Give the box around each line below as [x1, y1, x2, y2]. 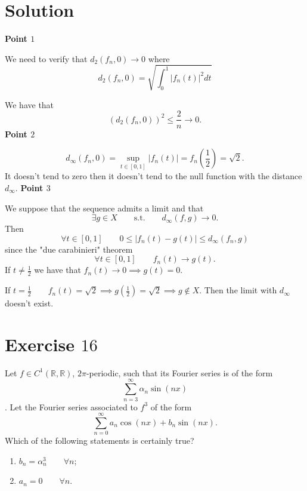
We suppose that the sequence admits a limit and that [5, 201, 204, 214]
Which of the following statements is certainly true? [5, 434, 194, 447]
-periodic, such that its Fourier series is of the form [86, 366, 273, 379]
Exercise [5, 332, 75, 356]
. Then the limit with [199, 284, 277, 296]
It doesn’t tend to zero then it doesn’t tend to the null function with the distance [5, 170, 302, 182]
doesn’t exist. [5, 297, 54, 309]
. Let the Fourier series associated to [5, 400, 138, 413]
